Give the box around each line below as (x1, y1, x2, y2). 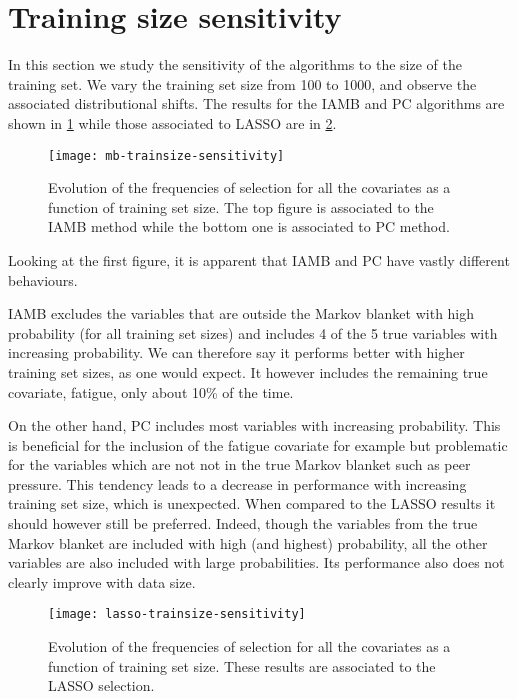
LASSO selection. (48, 675, 155, 696)
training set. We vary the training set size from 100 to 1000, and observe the (8, 73, 477, 94)
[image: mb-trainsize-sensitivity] (48, 148, 285, 163)
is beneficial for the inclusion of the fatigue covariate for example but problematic (8, 434, 508, 455)
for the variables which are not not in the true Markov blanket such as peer (8, 454, 471, 475)
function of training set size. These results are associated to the (48, 655, 436, 676)
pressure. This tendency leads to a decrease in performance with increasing (8, 473, 467, 494)
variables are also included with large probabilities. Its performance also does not (8, 552, 505, 573)
